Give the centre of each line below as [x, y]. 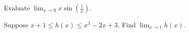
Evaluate [17, 8]
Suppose [16, 25]
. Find [127, 25]
